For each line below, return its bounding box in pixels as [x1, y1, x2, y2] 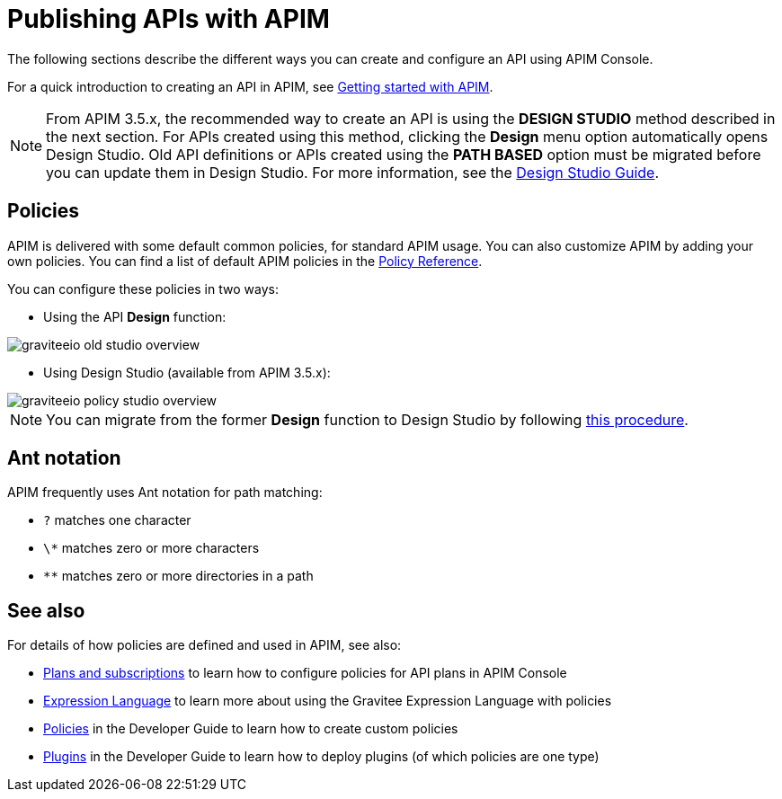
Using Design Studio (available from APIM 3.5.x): [43, 364, 331, 380]
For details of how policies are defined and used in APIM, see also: [7, 637, 402, 653]
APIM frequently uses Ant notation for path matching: [7, 484, 323, 501]
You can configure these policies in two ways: [7, 280, 279, 297]
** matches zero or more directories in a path [43, 568, 314, 584]
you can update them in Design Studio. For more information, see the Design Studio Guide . [46, 163, 660, 182]
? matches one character [43, 512, 191, 528]
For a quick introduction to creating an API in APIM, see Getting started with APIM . [7, 78, 493, 94]
